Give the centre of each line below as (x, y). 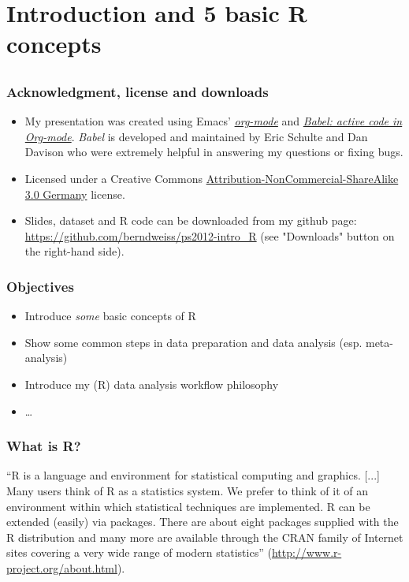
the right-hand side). (74, 251)
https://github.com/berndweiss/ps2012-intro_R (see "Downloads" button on (210, 235)
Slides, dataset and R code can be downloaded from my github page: (191, 220)
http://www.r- (307, 552)
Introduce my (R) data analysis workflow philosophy (152, 384)
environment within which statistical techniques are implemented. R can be (188, 506)
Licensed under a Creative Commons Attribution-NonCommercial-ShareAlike (212, 179)
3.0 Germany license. (75, 194)
